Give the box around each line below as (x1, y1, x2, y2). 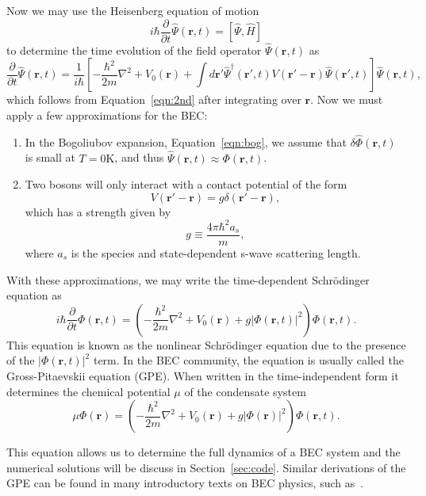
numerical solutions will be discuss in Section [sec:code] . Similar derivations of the (6, 459, 406, 475)
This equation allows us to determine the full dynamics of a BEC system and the (6, 444, 401, 460)
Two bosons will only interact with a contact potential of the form (25, 176, 347, 193)
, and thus (114, 149, 164, 166)
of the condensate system (184, 383, 306, 399)
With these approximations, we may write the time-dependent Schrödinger (6, 271, 370, 288)
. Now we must (310, 91, 383, 108)
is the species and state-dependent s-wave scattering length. (71, 245, 361, 261)
